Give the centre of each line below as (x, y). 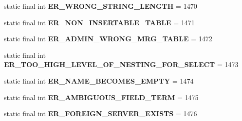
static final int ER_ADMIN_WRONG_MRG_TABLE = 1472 (108, 39)
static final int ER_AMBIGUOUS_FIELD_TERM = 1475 (101, 97)
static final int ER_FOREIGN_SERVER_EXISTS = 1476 (101, 113)
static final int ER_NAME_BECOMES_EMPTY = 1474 (99, 80)
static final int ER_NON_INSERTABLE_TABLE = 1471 (99, 22)
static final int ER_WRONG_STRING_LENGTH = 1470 (101, 6)
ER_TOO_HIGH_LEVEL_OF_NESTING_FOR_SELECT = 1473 (121, 64)
